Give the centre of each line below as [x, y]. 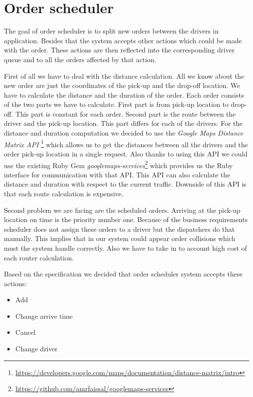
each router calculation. [39, 257]
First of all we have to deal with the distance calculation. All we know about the [124, 76]
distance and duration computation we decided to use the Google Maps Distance [124, 133]
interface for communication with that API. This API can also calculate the [117, 174]
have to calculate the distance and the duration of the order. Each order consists [124, 95]
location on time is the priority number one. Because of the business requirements [126, 219]
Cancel [26, 332]
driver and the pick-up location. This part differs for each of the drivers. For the [123, 123]
